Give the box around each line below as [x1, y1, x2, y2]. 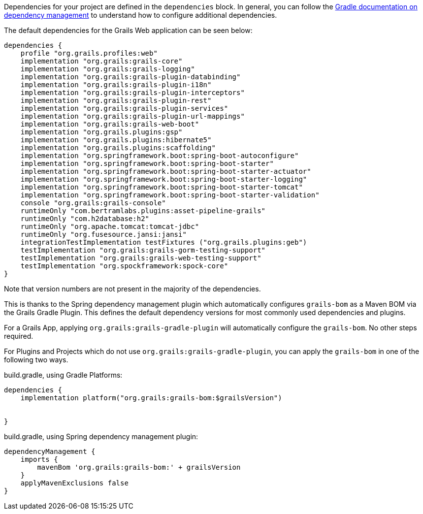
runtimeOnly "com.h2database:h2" [20, 215, 150, 223]
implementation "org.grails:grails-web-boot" [20, 120, 199, 128]
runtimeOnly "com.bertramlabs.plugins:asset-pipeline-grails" [20, 207, 266, 215]
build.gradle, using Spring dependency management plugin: [4, 432, 198, 441]
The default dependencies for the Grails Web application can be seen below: [4, 26, 253, 34]
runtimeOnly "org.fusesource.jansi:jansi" [20, 230, 187, 238]
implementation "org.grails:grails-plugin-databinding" [20, 73, 241, 81]
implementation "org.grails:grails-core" [20, 57, 183, 65]
